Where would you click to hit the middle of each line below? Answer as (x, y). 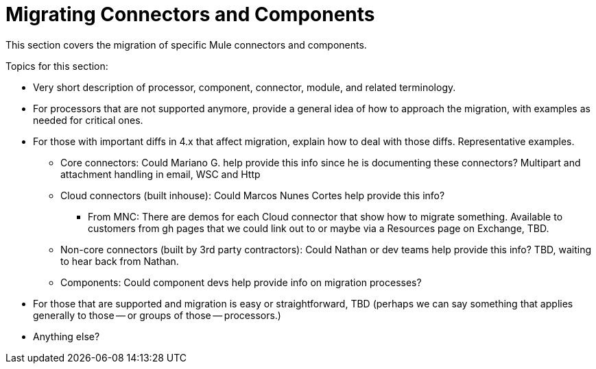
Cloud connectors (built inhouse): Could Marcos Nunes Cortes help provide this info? (253, 195)
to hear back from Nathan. (120, 261)
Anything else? (67, 336)
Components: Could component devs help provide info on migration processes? (241, 282)
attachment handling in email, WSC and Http (160, 174)
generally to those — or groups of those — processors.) (157, 315)
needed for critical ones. (88, 120)
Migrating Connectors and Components (190, 14)
